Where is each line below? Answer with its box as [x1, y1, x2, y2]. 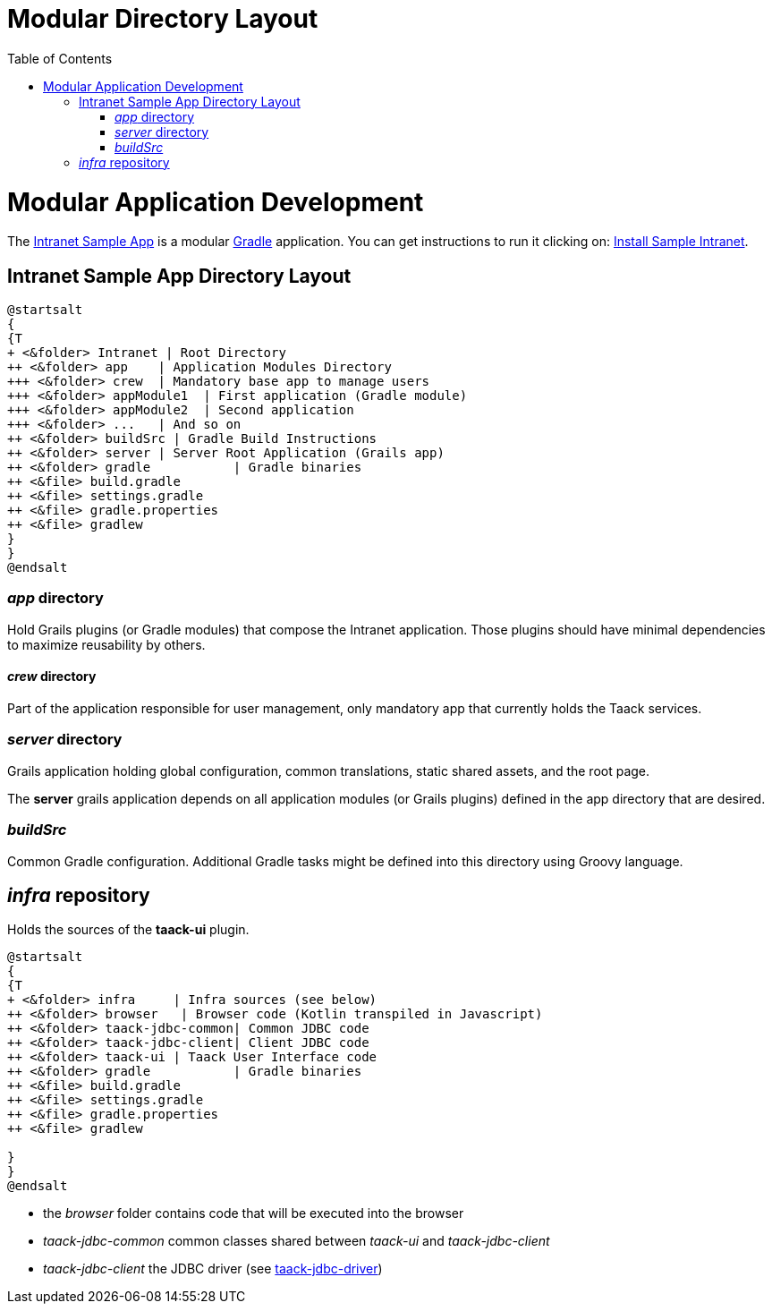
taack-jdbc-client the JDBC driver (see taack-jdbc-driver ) [43, 1261, 383, 1277]
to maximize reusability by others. [7, 636, 206, 652]
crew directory [7, 668, 97, 685]
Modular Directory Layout [7, 4, 318, 34]
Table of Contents [7, 50, 113, 66]
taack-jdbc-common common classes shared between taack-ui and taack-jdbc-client [43, 1233, 550, 1249]
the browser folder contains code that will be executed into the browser [43, 1205, 464, 1222]
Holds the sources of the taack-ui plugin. [7, 922, 250, 938]
